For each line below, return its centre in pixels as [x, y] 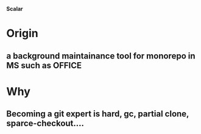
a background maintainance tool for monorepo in [101, 56]
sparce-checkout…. [45, 123]
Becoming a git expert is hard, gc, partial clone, [98, 114]
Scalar [15, 9]
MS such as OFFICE [44, 65]
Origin [22, 33]
